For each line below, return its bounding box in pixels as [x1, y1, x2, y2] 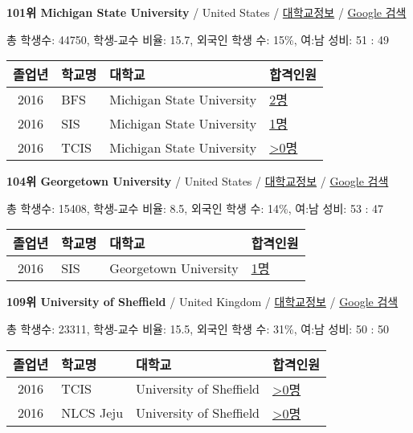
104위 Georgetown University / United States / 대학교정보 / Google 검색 [6, 173, 389, 190]
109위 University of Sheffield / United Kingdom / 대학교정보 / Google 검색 [6, 293, 399, 310]
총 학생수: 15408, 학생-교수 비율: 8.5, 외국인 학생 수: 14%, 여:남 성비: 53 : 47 [6, 199, 384, 216]
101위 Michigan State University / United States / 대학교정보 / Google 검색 [6, 4, 407, 20]
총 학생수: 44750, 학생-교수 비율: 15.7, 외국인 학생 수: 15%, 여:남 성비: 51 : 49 [6, 31, 390, 47]
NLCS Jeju [61, 403, 124, 423]
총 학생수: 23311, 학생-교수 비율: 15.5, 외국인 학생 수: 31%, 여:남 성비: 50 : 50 [6, 320, 390, 337]
